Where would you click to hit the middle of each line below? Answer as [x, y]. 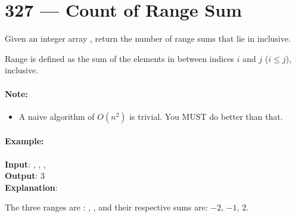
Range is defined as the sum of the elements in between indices [120, 58]
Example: [24, 141]
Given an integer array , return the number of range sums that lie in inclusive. [148, 38]
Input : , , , [25, 164]
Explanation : [31, 187]
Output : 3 [25, 176]
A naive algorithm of [57, 116]
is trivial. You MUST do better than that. [206, 116]
